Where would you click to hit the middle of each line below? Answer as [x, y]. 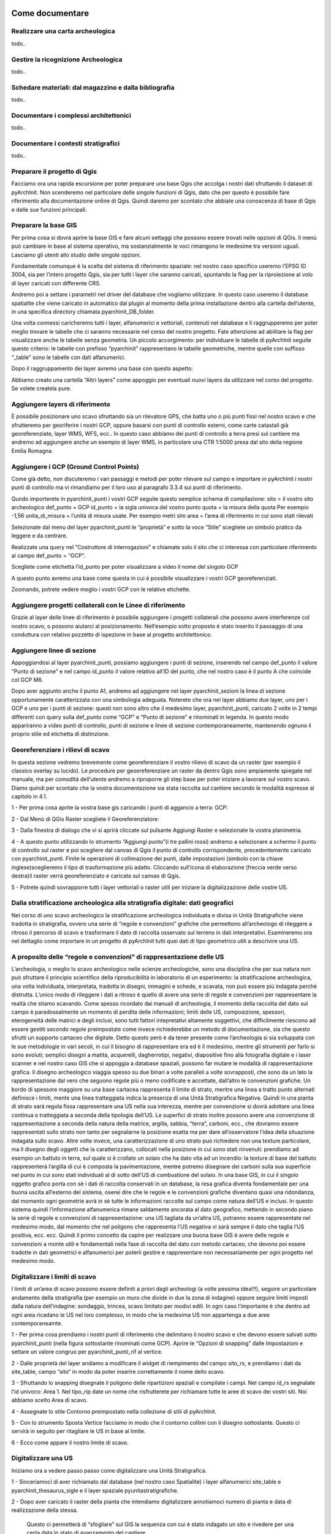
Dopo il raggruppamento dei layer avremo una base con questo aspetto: [102, 369]
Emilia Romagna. [32, 450]
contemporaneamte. [37, 1324]
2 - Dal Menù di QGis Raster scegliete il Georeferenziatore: [85, 819]
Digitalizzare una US [42, 1459]
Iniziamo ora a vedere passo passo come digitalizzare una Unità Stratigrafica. [109, 1470]
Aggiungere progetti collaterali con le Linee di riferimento [98, 605]
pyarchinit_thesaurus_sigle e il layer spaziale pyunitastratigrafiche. [95, 1490]
